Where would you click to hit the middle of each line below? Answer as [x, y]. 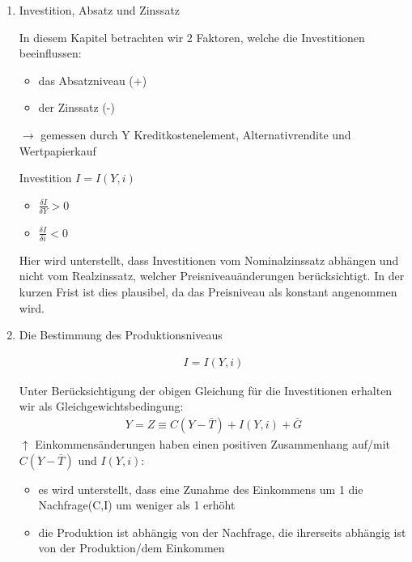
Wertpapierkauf [57, 150]
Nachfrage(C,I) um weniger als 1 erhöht [137, 505]
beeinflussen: [50, 53]
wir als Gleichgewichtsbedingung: [101, 406]
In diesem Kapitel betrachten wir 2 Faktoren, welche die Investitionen [192, 37]
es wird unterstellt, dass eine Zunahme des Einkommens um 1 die [201, 489]
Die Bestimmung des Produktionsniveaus [121, 335]
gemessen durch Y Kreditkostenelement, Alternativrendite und [196, 134]
